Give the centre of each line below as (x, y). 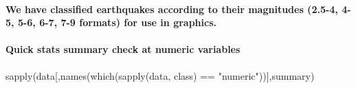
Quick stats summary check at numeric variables (123, 49)
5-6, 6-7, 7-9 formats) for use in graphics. (117, 22)
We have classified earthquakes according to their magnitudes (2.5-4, (172, 9)
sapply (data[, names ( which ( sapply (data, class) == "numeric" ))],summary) (160, 75)
